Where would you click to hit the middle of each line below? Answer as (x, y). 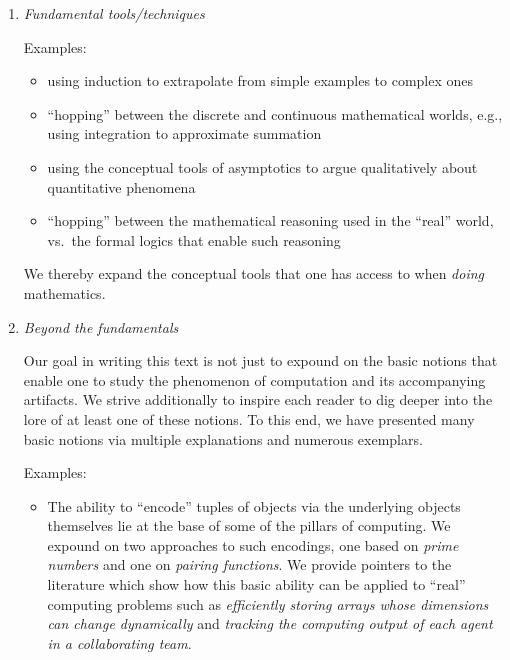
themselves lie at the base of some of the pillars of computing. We (249, 525)
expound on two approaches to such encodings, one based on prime (253, 544)
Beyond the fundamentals (101, 326)
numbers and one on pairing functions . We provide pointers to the (249, 564)
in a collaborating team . (119, 642)
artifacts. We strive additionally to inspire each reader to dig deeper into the (258, 399)
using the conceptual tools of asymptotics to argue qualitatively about (262, 166)
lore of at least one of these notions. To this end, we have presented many (249, 418)
